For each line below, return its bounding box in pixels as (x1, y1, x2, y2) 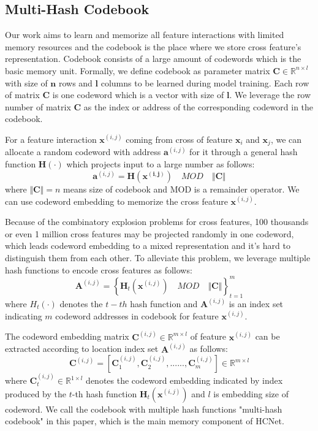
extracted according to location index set (5, 342, 159, 355)
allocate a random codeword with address (5, 145, 161, 158)
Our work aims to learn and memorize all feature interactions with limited (5, 28, 284, 41)
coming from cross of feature (126, 132, 233, 145)
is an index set (229, 297, 284, 310)
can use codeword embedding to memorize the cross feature (5, 194, 228, 207)
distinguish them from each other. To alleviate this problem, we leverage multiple (5, 251, 311, 264)
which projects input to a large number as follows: (66, 158, 255, 170)
